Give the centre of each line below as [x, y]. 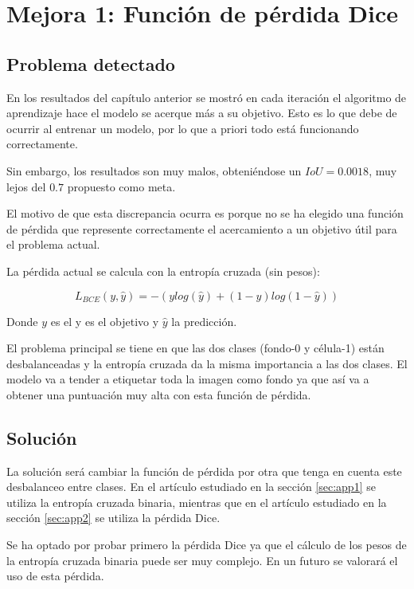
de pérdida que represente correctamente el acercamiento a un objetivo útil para [202, 228]
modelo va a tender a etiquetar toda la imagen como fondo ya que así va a [188, 379]
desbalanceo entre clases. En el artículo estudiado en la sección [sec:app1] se [191, 487]
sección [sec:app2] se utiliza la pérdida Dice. [113, 518]
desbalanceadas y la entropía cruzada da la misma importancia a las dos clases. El [207, 363]
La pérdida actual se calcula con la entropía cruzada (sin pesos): [163, 271]
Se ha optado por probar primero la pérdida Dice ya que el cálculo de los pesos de [207, 545]
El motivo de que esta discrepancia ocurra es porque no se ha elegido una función [205, 213]
